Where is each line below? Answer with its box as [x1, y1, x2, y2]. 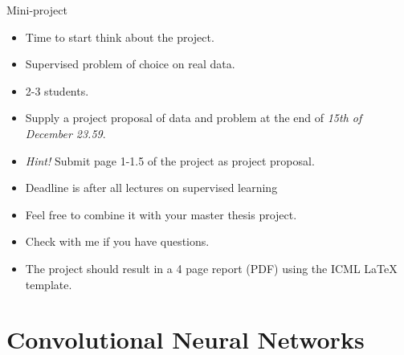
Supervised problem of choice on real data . [25, 55, 235, 72]
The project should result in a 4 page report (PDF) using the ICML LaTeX [25, 259, 398, 276]
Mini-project [6, 2, 67, 18]
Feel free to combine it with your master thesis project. [25, 206, 297, 222]
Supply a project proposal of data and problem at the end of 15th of [25, 109, 362, 126]
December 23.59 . [25, 124, 106, 141]
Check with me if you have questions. [25, 233, 210, 250]
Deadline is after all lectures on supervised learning [25, 179, 278, 196]
